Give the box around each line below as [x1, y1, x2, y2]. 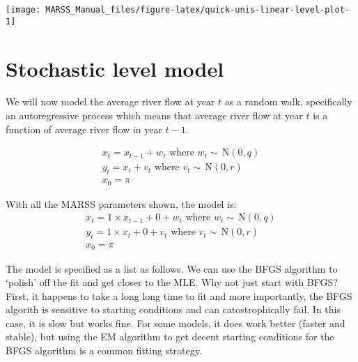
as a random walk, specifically [224, 94, 352, 109]
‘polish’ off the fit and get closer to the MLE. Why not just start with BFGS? [6, 275, 338, 289]
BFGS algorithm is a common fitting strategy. [6, 343, 202, 358]
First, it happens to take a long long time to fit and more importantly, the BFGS [6, 288, 352, 303]
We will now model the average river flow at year [6, 94, 215, 109]
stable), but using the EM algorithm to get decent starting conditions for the [6, 329, 334, 344]
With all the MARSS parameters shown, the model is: [6, 196, 237, 211]
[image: [6, 5, 41, 15]
